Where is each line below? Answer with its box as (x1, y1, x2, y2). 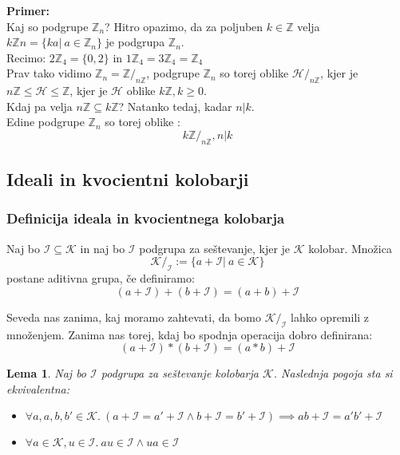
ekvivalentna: (6, 380, 70, 397)
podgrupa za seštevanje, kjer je (139, 239, 291, 256)
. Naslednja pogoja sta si (273, 365, 393, 382)
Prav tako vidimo (6, 65, 92, 81)
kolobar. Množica (308, 239, 392, 256)
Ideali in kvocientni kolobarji (6, 167, 249, 192)
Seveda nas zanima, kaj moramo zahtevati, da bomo (6, 308, 261, 325)
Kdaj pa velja (6, 97, 73, 114)
